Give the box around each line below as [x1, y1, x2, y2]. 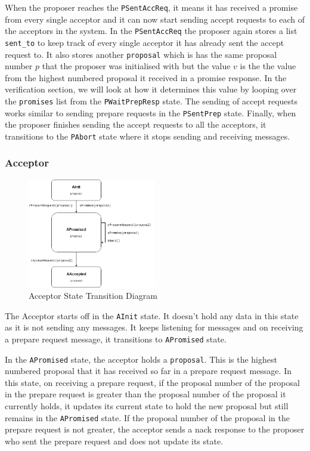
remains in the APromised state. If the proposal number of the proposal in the [5, 411, 290, 424]
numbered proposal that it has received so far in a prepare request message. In [5, 364, 292, 377]
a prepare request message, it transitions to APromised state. [5, 332, 227, 345]
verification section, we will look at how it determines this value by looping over [5, 83, 297, 95]
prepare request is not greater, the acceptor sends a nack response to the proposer [5, 423, 305, 435]
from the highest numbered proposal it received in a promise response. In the [5, 71, 287, 84]
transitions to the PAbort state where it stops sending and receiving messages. [5, 129, 290, 142]
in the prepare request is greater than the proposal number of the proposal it [5, 388, 286, 400]
